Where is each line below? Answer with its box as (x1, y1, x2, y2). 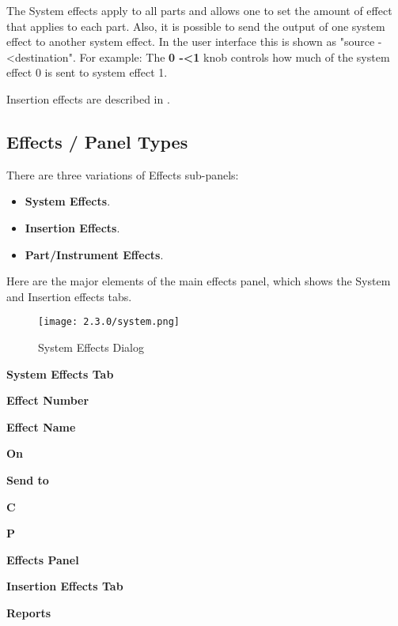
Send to (6, 471, 49, 488)
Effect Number (6, 392, 89, 409)
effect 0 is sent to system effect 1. (6, 64, 168, 81)
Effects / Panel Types (6, 129, 188, 153)
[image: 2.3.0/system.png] (38, 316, 180, 328)
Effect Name (6, 418, 76, 435)
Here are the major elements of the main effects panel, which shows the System (6, 273, 391, 289)
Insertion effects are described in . (6, 90, 170, 107)
